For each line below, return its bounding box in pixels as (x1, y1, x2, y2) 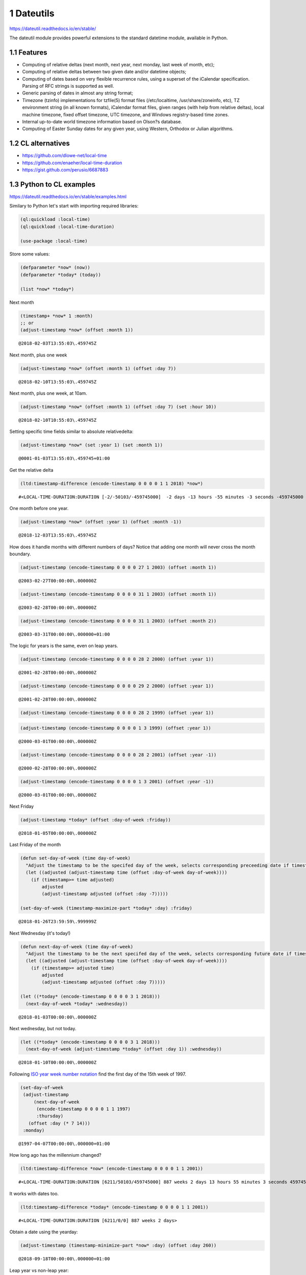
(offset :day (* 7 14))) (28, 1120, 90, 1126)
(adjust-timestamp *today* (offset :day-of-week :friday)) (20, 817, 171, 823)
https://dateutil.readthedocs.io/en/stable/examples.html (9, 193, 127, 199)
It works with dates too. (9, 1190, 59, 1196)
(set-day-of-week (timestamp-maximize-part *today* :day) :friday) (20, 905, 193, 911)
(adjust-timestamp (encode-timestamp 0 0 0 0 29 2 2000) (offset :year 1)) (20, 683, 214, 689)
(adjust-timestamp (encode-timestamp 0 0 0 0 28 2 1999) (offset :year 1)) (20, 710, 214, 716)
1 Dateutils (9, 8, 55, 19)
